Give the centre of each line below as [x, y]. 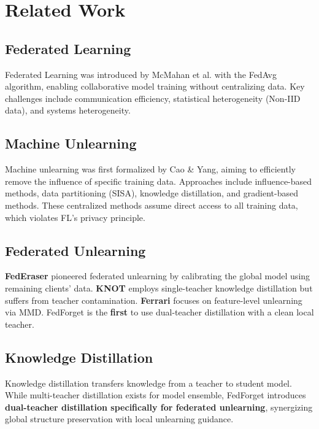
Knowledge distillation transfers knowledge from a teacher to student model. [148, 383]
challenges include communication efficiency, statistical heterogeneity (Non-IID [153, 98]
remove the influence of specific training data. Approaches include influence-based [159, 181]
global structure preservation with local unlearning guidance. [119, 419]
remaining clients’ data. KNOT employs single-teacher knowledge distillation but [159, 288]
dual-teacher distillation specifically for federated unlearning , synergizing [159, 407]
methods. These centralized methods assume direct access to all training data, [152, 205]
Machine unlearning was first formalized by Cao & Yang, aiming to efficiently [150, 169]
